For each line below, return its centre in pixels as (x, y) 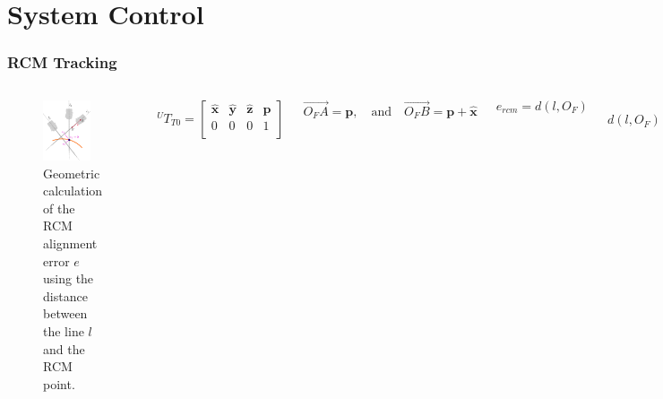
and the (64, 348)
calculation (73, 191)
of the (59, 208)
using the (69, 278)
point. (59, 383)
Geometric (72, 173)
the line (64, 330)
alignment (70, 243)
